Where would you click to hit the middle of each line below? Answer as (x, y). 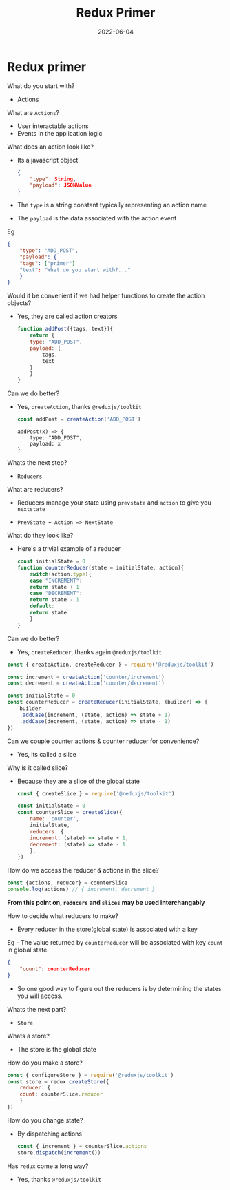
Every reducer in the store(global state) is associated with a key (107, 929)
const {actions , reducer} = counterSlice (67, 883)
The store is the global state (57, 1049)
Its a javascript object (48, 160)
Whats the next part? (37, 1009)
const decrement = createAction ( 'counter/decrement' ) (86, 683)
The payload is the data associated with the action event (97, 218)
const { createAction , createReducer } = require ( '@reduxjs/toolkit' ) (111, 665)
